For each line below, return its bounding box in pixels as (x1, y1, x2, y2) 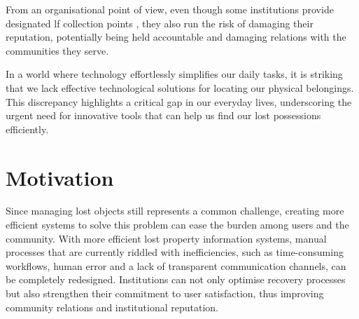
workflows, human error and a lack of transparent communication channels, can (6, 258, 346, 273)
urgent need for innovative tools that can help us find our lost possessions (6, 108, 321, 123)
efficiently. (6, 121, 49, 136)
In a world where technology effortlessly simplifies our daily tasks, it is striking (6, 67, 343, 81)
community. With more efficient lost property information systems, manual (6, 231, 327, 245)
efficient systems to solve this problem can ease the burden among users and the (6, 217, 349, 232)
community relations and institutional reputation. (6, 299, 219, 314)
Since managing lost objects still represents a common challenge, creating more (6, 203, 344, 218)
